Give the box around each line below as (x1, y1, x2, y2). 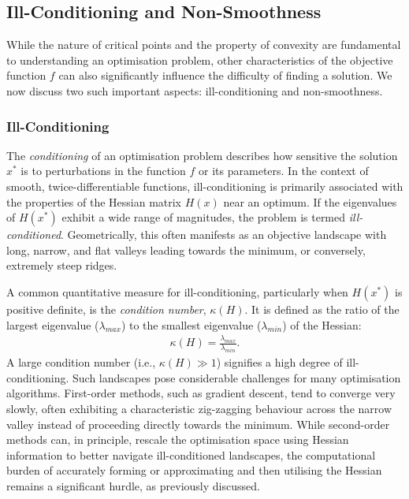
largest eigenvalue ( (6, 316, 99, 333)
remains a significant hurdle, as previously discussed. (6, 477, 260, 493)
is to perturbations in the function (20, 162, 186, 179)
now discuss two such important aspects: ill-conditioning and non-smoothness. (6, 82, 383, 99)
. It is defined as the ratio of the (244, 300, 400, 317)
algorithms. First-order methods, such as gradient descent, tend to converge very (6, 385, 396, 401)
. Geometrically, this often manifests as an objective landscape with (61, 226, 387, 243)
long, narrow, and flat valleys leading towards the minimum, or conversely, (6, 241, 366, 258)
